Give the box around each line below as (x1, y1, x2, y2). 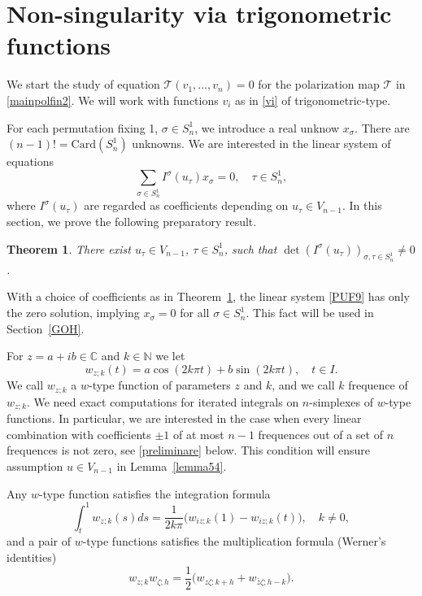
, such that (224, 240, 277, 257)
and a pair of (7, 533, 72, 550)
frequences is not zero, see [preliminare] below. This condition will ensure (7, 442, 371, 459)
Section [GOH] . (7, 320, 85, 337)
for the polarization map (258, 76, 380, 93)
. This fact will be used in (246, 304, 374, 321)
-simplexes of (309, 393, 373, 410)
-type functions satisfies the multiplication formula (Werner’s (82, 533, 386, 550)
